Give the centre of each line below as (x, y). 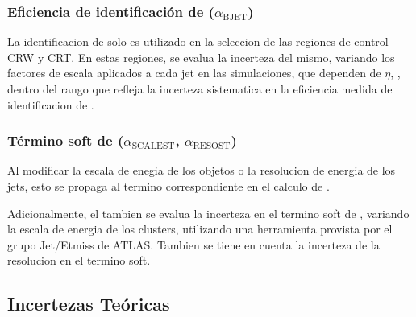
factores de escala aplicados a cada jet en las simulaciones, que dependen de (194, 73)
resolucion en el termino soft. (79, 260)
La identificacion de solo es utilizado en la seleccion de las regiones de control (198, 41)
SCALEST (153, 146)
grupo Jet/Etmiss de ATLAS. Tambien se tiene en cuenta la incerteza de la (193, 244)
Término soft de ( (66, 140)
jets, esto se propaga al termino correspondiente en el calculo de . (168, 186)
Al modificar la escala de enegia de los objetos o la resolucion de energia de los (202, 170)
